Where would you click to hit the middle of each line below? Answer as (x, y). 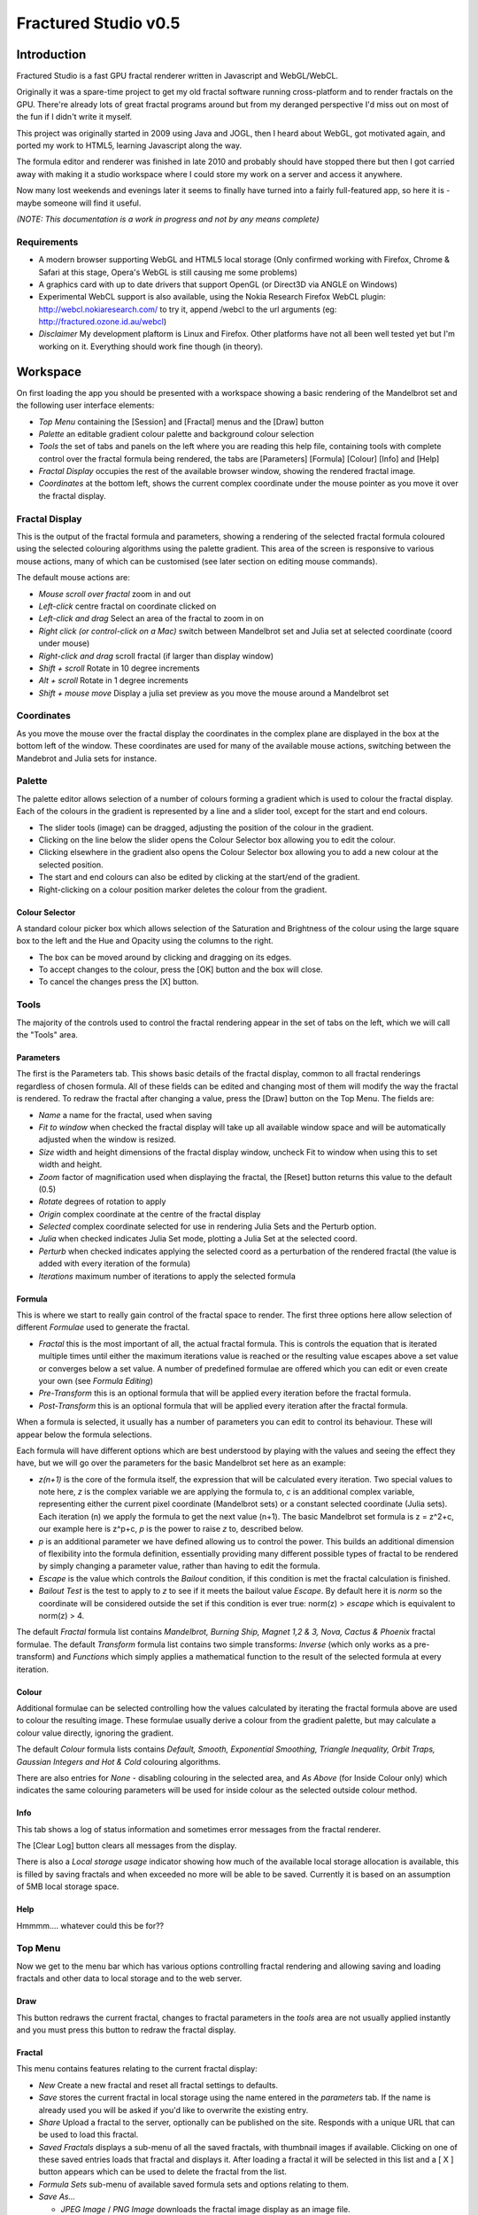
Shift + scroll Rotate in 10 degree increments (119, 668)
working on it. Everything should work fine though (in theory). (151, 346)
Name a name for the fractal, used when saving (125, 1115)
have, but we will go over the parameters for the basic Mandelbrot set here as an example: (181, 1463)
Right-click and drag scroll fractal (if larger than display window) (156, 656)
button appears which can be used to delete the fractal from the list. (163, 2172)
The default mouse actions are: (73, 578)
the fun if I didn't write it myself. (74, 117)
